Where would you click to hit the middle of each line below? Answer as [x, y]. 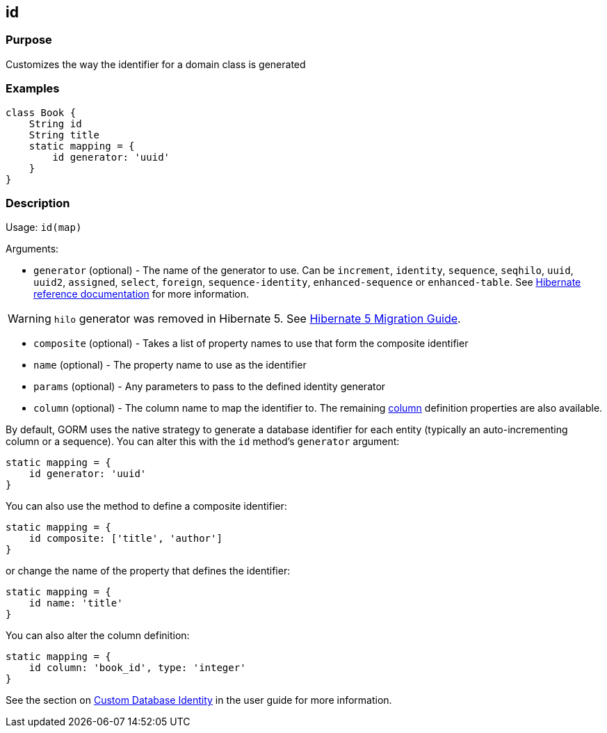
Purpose [29, 40]
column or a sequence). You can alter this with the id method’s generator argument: [203, 442]
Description [38, 203]
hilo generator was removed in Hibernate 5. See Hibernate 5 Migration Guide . [257, 319]
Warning [30, 319]
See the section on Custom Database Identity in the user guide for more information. [199, 700]
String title [64, 135]
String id [55, 123]
